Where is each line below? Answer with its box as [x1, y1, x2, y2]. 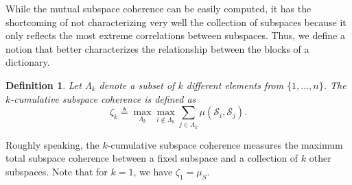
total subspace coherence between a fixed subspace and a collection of [5, 151, 298, 165]
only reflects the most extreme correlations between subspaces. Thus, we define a [5, 28, 345, 42]
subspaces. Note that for [5, 164, 108, 179]
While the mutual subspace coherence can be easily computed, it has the [5, 1, 312, 15]
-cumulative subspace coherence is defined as [10, 91, 196, 106]
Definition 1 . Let [5, 77, 82, 92]
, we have [133, 164, 173, 179]
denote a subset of [99, 77, 175, 92]
